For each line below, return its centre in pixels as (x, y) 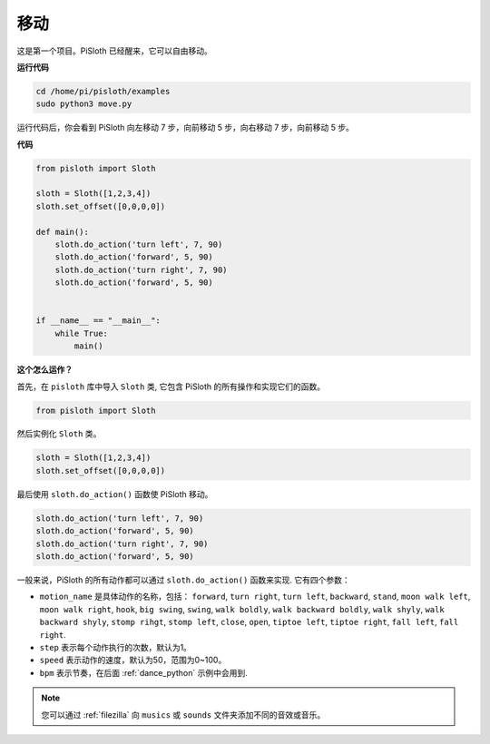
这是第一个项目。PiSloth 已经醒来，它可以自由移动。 (114, 51)
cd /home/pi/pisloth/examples (103, 91)
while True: (82, 333)
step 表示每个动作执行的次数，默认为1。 (116, 647)
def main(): (63, 232)
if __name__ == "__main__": (98, 321)
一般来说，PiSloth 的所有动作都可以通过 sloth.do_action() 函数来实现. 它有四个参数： (184, 580)
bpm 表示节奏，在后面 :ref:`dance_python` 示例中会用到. (144, 672)
